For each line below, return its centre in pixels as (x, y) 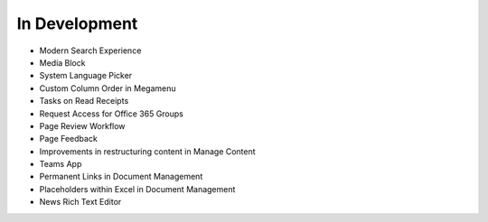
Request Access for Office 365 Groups (112, 114)
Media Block (62, 62)
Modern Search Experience (90, 51)
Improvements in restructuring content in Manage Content (148, 151)
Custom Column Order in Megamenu (108, 88)
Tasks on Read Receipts (84, 101)
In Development (77, 23)
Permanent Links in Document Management (121, 177)
